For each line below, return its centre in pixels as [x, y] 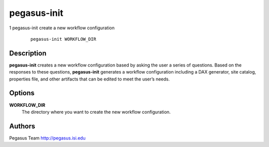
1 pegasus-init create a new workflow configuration [62, 28]
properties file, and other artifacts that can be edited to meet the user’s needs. [89, 79]
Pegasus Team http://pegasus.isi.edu [47, 138]
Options [22, 93]
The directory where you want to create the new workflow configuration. [96, 112]
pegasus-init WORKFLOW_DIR [64, 39]
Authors [22, 126]
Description [28, 53]
